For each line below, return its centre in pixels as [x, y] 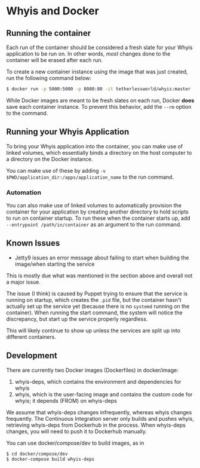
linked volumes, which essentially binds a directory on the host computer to [99, 152]
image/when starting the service [55, 264]
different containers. [31, 337]
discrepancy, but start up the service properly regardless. [77, 319]
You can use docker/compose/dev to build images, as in [75, 443]
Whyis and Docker [53, 11]
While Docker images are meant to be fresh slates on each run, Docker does [100, 100]
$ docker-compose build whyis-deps [50, 459]
